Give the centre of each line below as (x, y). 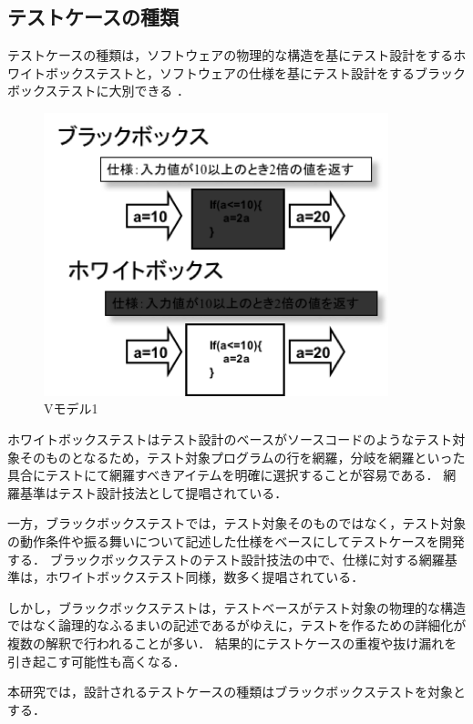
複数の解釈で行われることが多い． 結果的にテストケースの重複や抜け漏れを (232, 643)
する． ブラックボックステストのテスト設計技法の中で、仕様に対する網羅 (226, 559)
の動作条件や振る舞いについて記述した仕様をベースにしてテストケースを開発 (236, 541)
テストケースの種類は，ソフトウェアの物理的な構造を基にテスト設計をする (231, 55)
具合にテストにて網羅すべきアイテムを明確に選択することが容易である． (223, 475)
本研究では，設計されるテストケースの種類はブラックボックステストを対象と (236, 692)
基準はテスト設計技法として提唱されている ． (154, 492)
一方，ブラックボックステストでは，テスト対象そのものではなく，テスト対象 (237, 523)
